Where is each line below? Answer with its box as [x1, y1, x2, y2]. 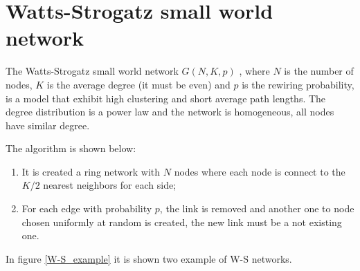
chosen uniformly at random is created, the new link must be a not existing [21, 214, 342, 229]
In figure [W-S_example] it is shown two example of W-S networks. [6, 251, 292, 265]
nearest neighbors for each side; [43, 178, 177, 192]
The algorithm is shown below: [6, 141, 136, 156]
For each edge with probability [21, 201, 152, 216]
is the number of [284, 64, 354, 78]
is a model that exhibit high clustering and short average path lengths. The [6, 91, 326, 105]
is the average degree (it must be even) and [46, 77, 231, 91]
